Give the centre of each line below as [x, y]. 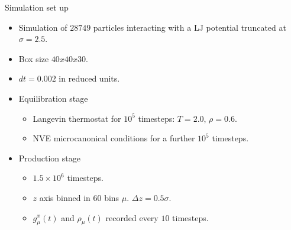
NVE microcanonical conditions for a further [114, 138]
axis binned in [65, 197]
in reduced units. [89, 78]
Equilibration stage [53, 98]
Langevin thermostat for [77, 118]
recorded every [132, 217]
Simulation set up [37, 7]
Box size [34, 58]
